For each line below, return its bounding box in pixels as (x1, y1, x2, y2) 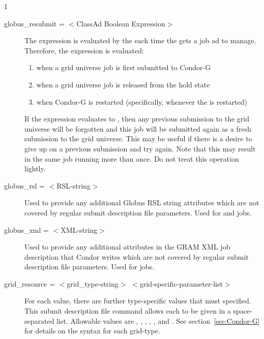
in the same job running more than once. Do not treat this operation (24, 153, 239, 164)
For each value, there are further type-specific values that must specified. (24, 295, 251, 306)
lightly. (24, 163, 46, 174)
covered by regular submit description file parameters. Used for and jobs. (24, 207, 252, 218)
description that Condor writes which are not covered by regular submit (24, 251, 249, 262)
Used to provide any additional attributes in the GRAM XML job (24, 241, 230, 252)
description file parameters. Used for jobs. (24, 261, 155, 272)
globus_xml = (4, 224, 49, 235)
